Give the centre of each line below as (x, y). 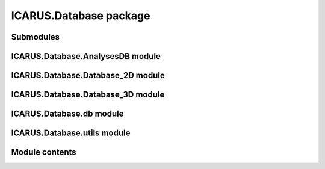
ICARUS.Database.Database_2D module (88, 75)
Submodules (36, 37)
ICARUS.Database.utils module (71, 133)
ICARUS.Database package (81, 16)
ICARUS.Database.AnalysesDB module (86, 56)
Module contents (44, 152)
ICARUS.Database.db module (67, 114)
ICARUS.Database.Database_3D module (88, 95)
